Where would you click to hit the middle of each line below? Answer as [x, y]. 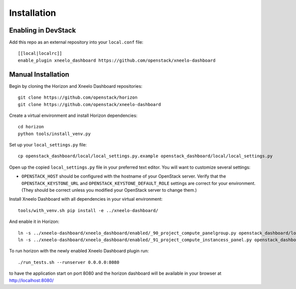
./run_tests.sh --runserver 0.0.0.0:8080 [69, 262]
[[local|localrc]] [40, 54]
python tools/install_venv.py [55, 134]
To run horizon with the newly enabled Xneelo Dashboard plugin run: [79, 251]
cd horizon [31, 127]
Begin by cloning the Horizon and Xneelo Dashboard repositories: [76, 86]
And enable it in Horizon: [34, 221]
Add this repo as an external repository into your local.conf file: [76, 42]
